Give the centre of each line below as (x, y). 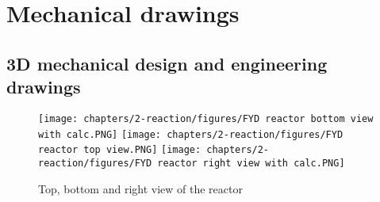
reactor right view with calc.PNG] (251, 163)
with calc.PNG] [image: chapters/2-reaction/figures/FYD (191, 134)
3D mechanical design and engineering (167, 63)
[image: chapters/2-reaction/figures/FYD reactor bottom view (206, 118)
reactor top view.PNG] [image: (120, 150)
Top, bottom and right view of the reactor (140, 188)
